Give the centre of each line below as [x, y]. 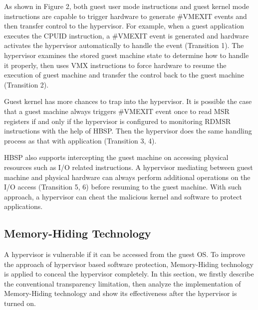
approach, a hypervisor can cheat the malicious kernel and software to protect [123, 196]
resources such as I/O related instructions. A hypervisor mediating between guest [129, 167]
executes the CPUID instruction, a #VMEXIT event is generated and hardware [127, 35]
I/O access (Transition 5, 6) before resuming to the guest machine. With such [123, 187]
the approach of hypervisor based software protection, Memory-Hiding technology [129, 264]
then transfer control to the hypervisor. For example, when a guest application [124, 26]
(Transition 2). [26, 84]
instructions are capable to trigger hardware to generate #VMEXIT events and [126, 16]
